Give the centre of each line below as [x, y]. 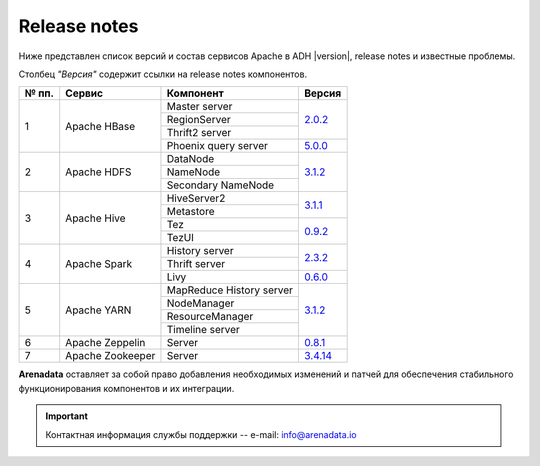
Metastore [190, 212]
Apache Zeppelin [105, 343]
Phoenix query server [217, 146]
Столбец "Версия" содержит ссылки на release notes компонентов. [163, 74]
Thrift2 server [199, 133]
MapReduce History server [230, 290]
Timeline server [203, 330]
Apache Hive [95, 218]
